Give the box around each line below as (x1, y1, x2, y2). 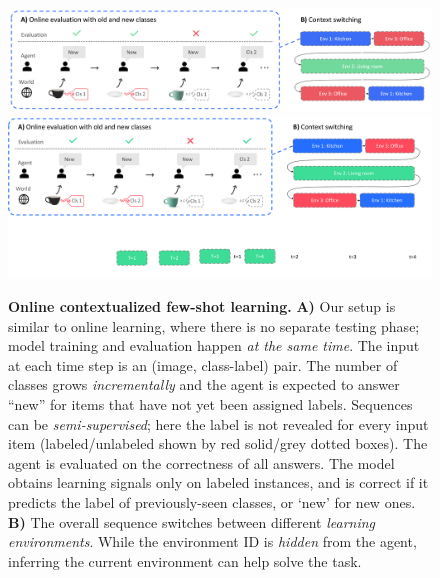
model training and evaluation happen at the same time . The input (8, 335, 420, 356)
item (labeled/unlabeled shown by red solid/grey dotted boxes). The (8, 433, 428, 454)
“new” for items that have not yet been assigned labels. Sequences (8, 394, 413, 415)
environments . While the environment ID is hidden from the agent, (8, 531, 417, 552)
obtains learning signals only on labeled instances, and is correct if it (8, 472, 429, 493)
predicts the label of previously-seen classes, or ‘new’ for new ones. (8, 492, 416, 513)
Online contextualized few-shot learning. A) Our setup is (8, 296, 396, 317)
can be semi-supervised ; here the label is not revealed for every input (8, 413, 429, 434)
